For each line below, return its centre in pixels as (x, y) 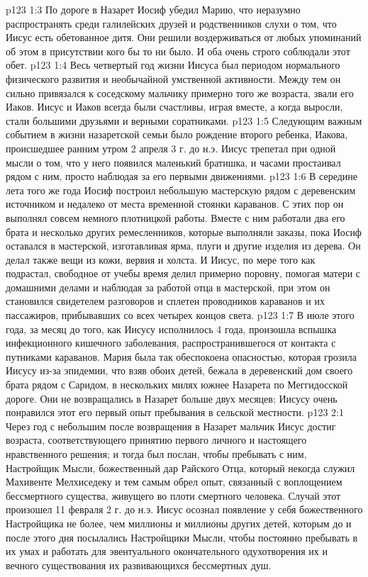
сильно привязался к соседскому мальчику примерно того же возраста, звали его (180, 93)
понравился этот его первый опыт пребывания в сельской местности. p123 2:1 (175, 412)
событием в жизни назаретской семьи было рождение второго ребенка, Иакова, (177, 134)
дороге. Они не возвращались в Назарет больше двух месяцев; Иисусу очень (172, 398)
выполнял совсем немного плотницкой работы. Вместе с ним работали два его (175, 217)
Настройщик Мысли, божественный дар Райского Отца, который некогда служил (180, 467)
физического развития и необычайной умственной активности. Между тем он (173, 78)
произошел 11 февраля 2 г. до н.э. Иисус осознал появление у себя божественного (184, 509)
